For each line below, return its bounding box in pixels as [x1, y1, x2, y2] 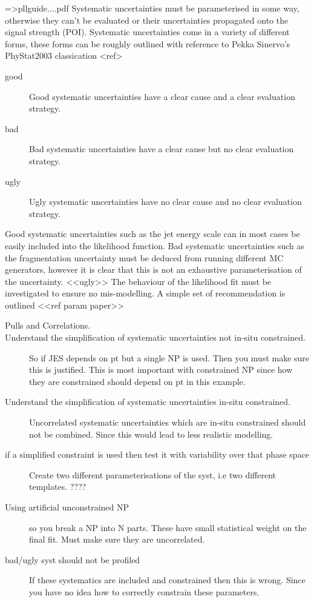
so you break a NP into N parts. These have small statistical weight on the [29, 521, 307, 533]
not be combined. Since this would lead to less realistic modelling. [29, 427, 273, 440]
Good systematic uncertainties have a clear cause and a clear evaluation [29, 90, 295, 102]
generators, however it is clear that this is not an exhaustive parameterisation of [5, 263, 302, 276]
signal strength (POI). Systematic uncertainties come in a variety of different [5, 25, 290, 38]
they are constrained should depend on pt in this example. [29, 375, 246, 387]
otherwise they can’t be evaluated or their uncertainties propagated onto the [5, 13, 289, 26]
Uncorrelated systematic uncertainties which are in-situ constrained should [29, 416, 306, 429]
